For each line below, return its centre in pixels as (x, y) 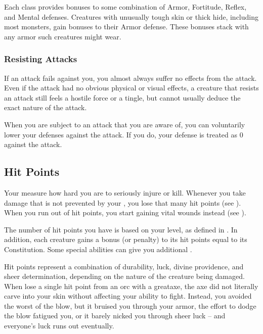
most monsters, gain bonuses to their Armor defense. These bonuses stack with (126, 27)
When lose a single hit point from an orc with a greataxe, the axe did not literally (131, 286)
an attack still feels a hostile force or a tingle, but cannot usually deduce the (122, 97)
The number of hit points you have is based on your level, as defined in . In (121, 229)
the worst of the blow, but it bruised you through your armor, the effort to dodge (130, 305)
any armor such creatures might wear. (63, 36)
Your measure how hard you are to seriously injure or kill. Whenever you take (125, 192)
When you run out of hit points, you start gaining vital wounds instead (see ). (125, 212)
